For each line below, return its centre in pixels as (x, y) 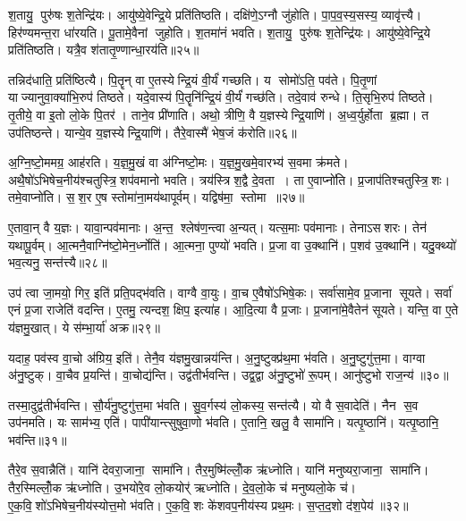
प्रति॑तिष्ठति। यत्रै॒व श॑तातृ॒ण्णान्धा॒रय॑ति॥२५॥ (104, 50)
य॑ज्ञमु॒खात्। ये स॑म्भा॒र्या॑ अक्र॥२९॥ (85, 327)
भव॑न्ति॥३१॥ (38, 439)
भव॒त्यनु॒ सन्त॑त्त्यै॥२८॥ (58, 262)
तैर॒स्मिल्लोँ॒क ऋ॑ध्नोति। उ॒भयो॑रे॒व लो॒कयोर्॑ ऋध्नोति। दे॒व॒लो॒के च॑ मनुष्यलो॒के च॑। (182, 487)
